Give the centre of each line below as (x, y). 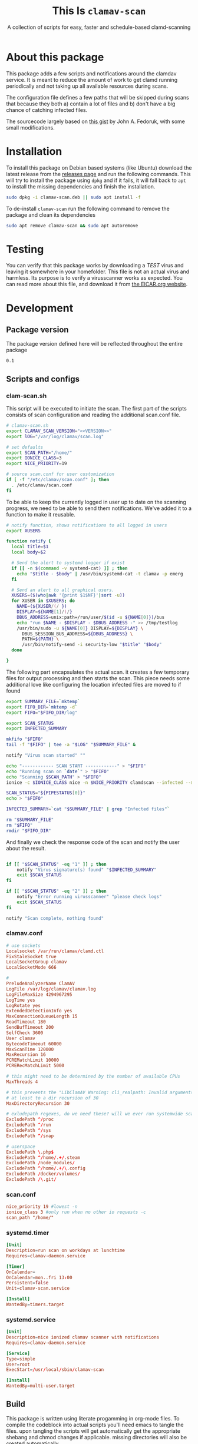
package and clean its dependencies (51, 215)
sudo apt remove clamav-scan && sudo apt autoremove (72, 226)
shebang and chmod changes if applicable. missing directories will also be (97, 1437)
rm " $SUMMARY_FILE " (30, 820)
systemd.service (31, 1319)
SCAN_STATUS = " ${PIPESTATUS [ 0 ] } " (46, 793)
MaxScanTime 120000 (30, 1049)
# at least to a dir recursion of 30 (52, 1098)
